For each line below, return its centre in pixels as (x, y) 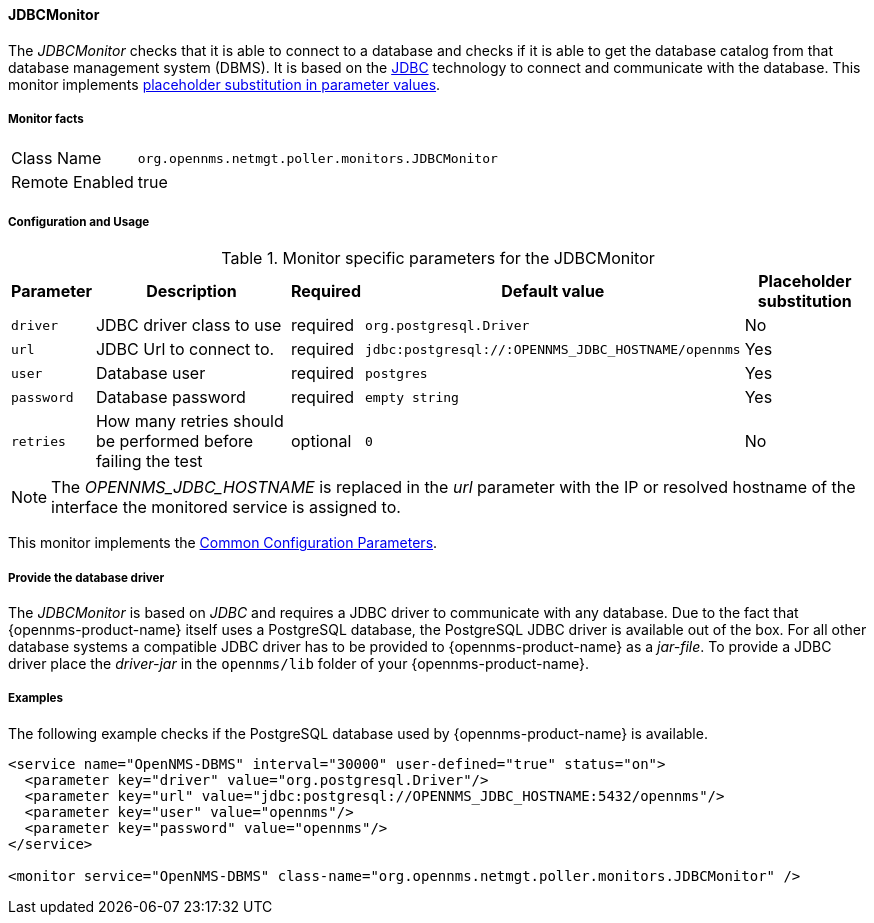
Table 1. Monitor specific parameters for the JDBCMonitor (438, 258)
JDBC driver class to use (188, 325)
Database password (170, 397)
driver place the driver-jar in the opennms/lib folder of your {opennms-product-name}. (298, 663)
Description (191, 291)
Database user (150, 373)
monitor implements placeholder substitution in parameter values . (224, 84)
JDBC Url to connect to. (185, 349)
